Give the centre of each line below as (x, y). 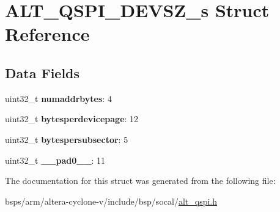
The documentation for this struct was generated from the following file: (140, 181)
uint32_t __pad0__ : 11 (55, 160)
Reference (47, 34)
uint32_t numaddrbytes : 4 (58, 98)
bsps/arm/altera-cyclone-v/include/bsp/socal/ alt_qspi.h (111, 201)
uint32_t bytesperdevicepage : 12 (72, 119)
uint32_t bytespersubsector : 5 (67, 139)
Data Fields (42, 72)
